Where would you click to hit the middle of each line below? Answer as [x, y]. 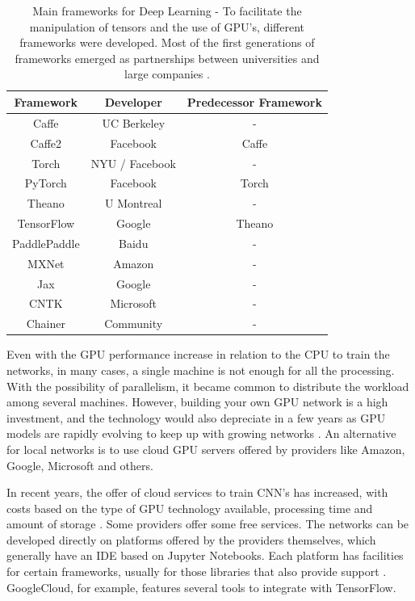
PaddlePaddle [46, 243]
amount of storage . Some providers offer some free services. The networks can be [208, 524]
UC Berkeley [134, 122]
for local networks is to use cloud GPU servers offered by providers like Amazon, [206, 449]
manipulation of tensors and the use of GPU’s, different [167, 26]
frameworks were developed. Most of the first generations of [167, 42]
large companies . [167, 74]
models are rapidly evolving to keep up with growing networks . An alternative [201, 433]
